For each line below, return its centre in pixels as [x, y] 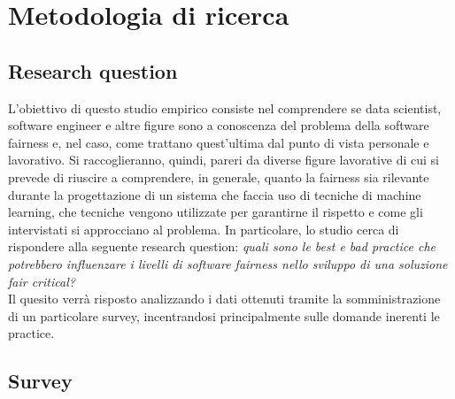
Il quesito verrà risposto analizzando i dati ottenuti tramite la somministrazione [224, 299]
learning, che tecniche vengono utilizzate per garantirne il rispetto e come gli [216, 212]
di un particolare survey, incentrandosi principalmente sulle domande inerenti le [224, 315]
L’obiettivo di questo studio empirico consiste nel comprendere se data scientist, [225, 107]
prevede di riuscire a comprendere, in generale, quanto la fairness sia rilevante [219, 176]
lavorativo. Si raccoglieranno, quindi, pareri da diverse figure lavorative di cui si [224, 160]
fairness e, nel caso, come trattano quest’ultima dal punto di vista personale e [219, 142]
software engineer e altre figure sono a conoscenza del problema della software [219, 125]
